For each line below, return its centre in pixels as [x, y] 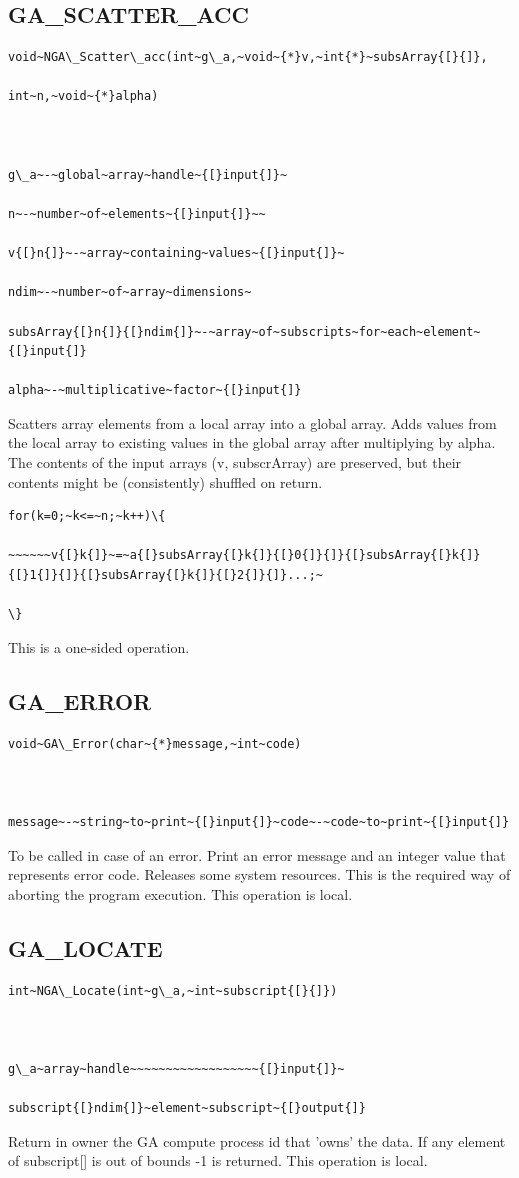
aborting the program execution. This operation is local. [180, 893]
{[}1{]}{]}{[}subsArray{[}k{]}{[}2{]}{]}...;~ [165, 575]
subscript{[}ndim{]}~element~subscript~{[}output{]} [187, 1108]
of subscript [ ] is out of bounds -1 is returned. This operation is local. [218, 1160]
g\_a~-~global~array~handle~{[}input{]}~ [148, 174]
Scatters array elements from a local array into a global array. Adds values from [252, 422]
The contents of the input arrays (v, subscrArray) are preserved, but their [235, 462]
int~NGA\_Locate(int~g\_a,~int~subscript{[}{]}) [173, 990]
